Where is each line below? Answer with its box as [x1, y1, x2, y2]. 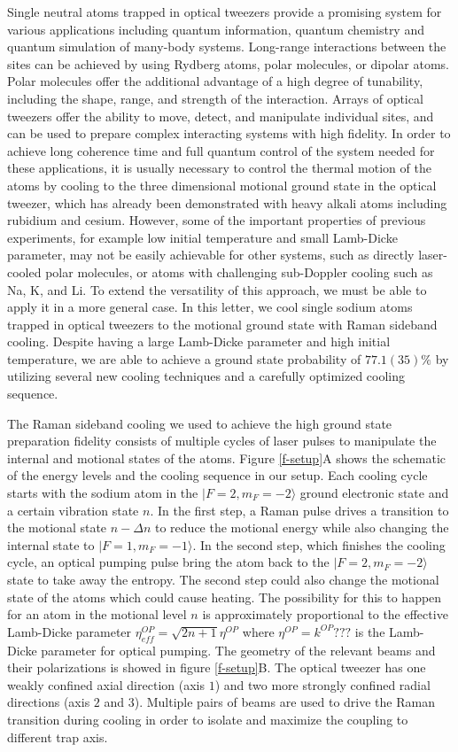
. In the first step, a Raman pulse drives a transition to [150, 500, 449, 519]
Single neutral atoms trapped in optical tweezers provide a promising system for [7, 3, 442, 20]
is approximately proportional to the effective [202, 605, 448, 624]
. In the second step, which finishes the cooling [192, 535, 446, 554]
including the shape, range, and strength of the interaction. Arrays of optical [7, 89, 423, 107]
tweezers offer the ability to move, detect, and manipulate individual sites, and [7, 106, 434, 125]
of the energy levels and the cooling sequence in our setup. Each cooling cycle [7, 466, 428, 485]
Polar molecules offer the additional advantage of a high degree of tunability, [7, 72, 423, 90]
